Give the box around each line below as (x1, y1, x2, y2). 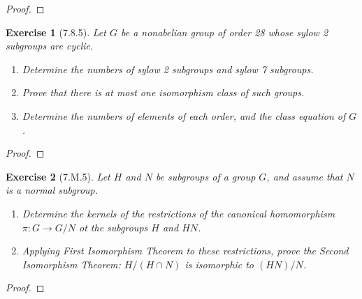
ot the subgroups (79, 220, 148, 234)
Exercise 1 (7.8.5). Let (6, 24, 106, 39)
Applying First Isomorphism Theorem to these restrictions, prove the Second (22, 243, 349, 258)
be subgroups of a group (155, 169, 256, 183)
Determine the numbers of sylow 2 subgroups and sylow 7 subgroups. (22, 61, 314, 76)
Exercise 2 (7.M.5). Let (6, 169, 110, 183)
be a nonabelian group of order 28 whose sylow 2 (120, 24, 328, 39)
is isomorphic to (184, 256, 254, 271)
